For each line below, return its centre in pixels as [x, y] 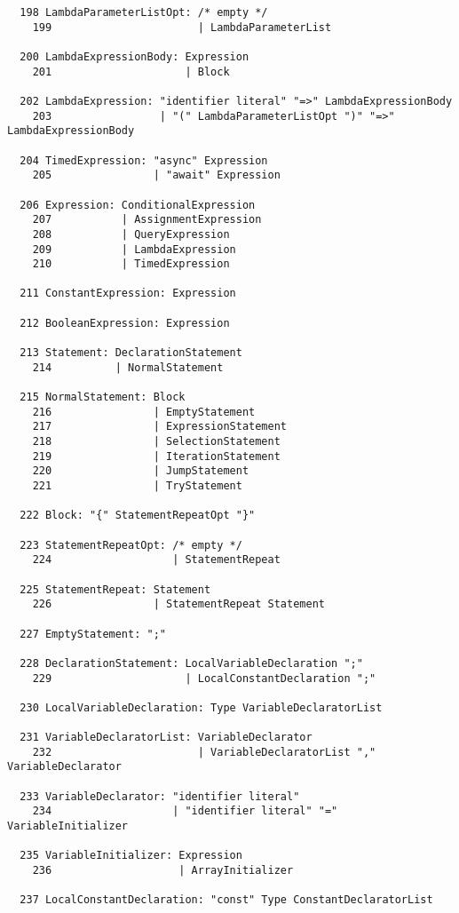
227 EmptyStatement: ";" [93, 634]
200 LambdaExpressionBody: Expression [135, 56]
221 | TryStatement [137, 486]
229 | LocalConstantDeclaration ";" [204, 678]
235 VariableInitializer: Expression [131, 856]
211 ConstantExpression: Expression [128, 294]
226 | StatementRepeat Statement [178, 604]
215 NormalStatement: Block [103, 397]
